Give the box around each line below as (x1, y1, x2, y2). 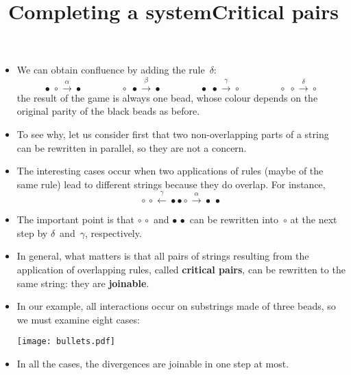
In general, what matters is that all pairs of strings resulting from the (16, 249, 309, 263)
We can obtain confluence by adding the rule (16, 62, 205, 77)
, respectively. (84, 225, 142, 240)
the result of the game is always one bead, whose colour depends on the (16, 90, 318, 104)
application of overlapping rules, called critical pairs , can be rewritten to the (16, 262, 346, 276)
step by (16, 225, 48, 240)
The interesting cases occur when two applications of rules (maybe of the (16, 163, 324, 178)
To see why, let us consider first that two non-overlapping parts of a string (16, 126, 329, 141)
